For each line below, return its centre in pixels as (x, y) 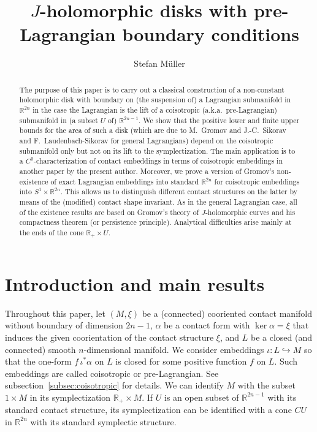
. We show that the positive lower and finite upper (219, 120)
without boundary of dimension (64, 325)
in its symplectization (70, 397)
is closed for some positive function (181, 361)
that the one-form (38, 361)
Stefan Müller (159, 63)
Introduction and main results (135, 283)
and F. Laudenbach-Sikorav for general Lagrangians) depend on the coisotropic (146, 140)
